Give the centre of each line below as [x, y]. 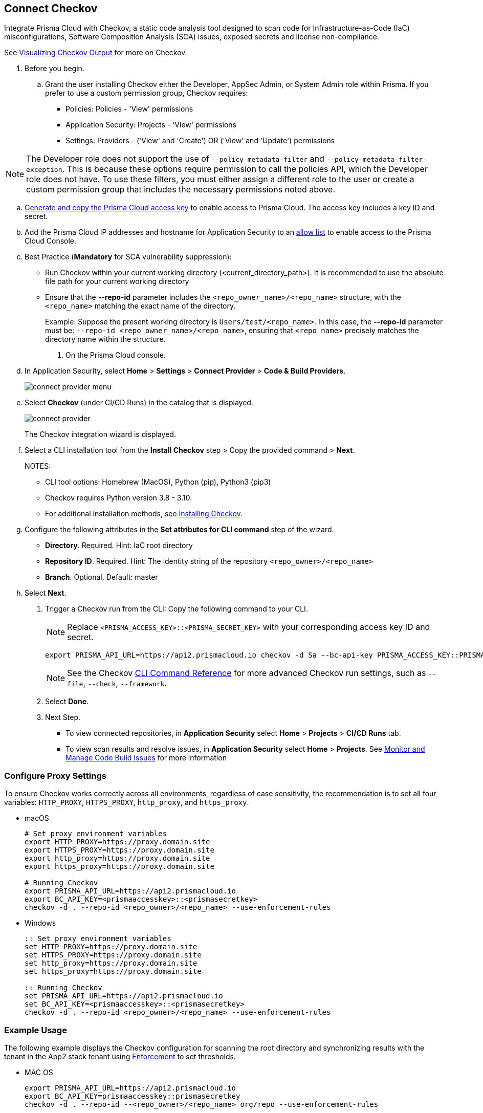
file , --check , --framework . [117, 683]
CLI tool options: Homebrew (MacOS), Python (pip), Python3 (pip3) [158, 482]
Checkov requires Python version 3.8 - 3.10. [119, 498]
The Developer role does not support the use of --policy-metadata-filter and [175, 159]
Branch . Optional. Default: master [102, 577]
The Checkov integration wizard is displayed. [100, 434]
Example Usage [36, 1030]
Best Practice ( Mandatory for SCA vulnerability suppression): [128, 257]
